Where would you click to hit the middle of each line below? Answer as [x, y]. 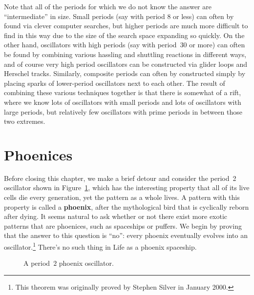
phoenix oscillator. [86, 263]
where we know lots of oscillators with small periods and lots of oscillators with [123, 102]
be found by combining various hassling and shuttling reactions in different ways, [125, 54]
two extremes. [25, 121]
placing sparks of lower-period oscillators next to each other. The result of [115, 83]
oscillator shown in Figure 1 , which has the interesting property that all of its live [127, 187]
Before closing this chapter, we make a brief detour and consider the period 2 [120, 178]
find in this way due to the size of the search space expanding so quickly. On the [124, 35]
